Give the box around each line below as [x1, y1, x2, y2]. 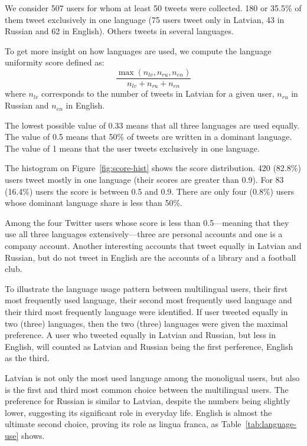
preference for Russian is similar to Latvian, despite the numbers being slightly [5, 395, 290, 407]
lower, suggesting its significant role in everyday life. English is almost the [5, 406, 272, 418]
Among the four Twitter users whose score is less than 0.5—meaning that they [5, 216, 289, 228]
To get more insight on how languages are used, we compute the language [5, 44, 272, 57]
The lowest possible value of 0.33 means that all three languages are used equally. [5, 119, 300, 131]
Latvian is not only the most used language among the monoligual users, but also [5, 371, 300, 383]
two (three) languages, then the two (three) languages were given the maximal [5, 317, 288, 329]
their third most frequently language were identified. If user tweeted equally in [5, 305, 288, 317]
